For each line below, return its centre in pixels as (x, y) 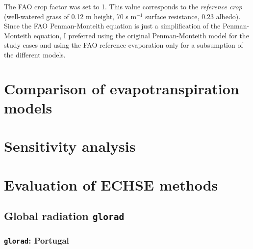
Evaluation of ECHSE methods (111, 184)
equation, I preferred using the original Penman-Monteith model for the (141, 35)
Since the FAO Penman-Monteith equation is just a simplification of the (112, 26)
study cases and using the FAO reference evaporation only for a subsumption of (124, 45)
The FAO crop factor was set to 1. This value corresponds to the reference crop (123, 6)
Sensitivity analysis (70, 146)
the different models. (35, 54)
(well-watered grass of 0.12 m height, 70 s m (70, 16)
